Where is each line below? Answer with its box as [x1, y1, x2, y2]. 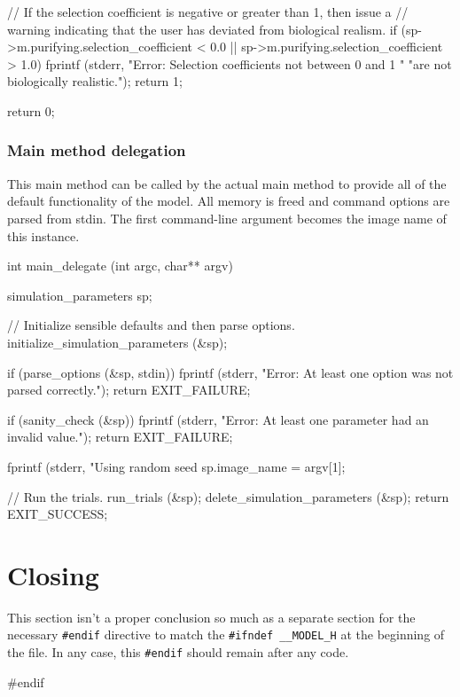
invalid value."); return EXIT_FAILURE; [7, 427, 233, 446]
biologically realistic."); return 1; [7, 72, 183, 90]
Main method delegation [7, 139, 186, 161]
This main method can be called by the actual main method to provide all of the [7, 174, 447, 192]
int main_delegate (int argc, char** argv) [7, 256, 233, 275]
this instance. [7, 226, 80, 245]
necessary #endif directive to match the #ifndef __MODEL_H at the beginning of [7, 625, 445, 644]
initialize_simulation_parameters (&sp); [7, 333, 228, 351]
